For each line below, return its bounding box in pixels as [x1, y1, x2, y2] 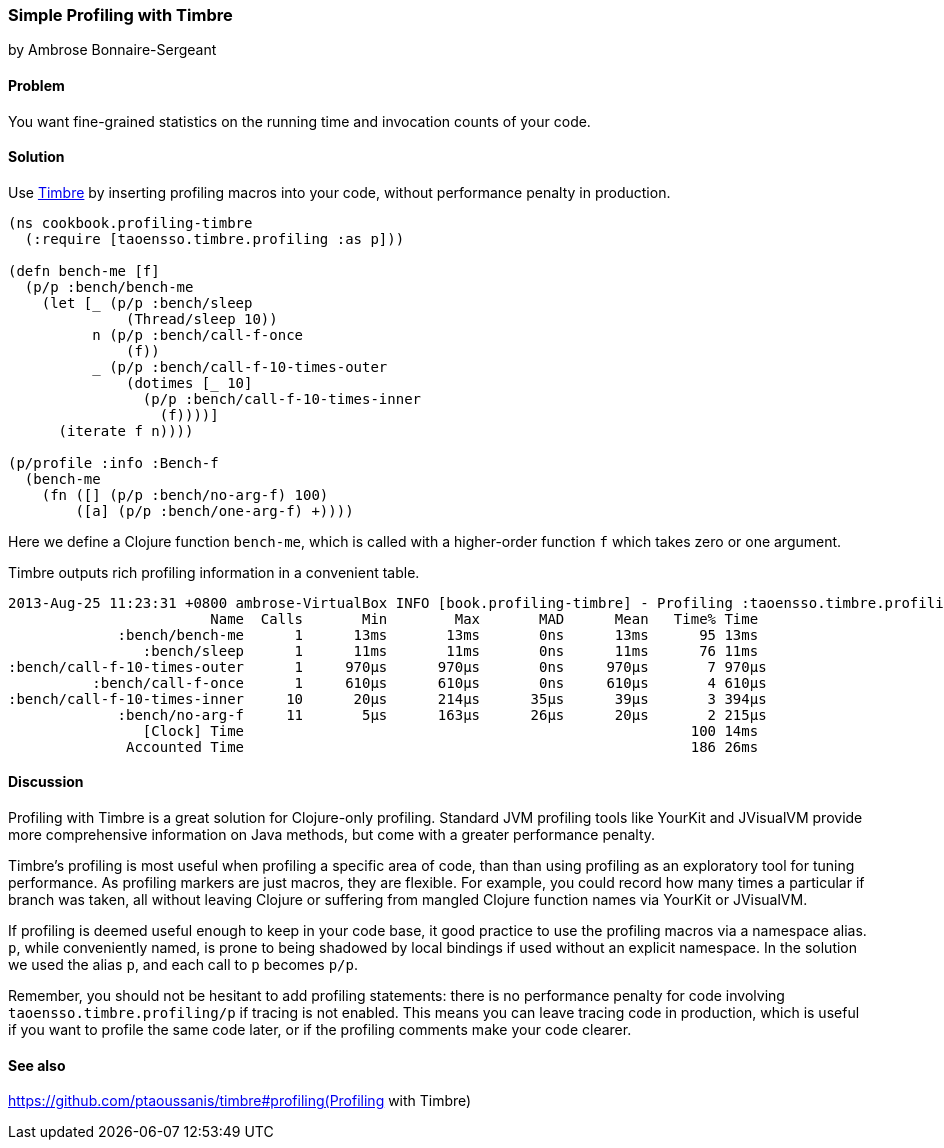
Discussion [8, 773, 84, 791]
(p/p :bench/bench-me [24, 278, 194, 295]
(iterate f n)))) [58, 422, 194, 439]
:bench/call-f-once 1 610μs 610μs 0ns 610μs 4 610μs [92, 674, 767, 691]
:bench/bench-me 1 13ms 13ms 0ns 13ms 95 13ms [117, 626, 759, 643]
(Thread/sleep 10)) [126, 310, 278, 327]
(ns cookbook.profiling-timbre [8, 214, 253, 231]
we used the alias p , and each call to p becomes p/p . [8, 956, 358, 974]
